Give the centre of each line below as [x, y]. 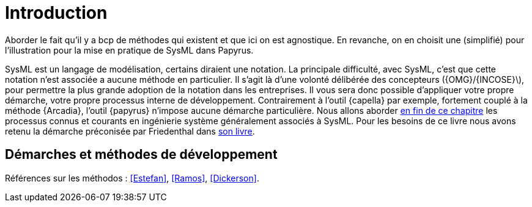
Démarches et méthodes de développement [141, 155]
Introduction [56, 13]
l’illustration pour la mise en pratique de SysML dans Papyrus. [129, 50]
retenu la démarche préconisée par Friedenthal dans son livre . [130, 131]
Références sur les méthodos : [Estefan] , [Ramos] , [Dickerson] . [132, 178]
